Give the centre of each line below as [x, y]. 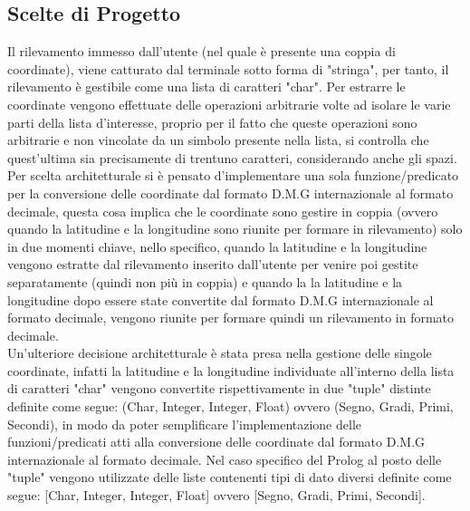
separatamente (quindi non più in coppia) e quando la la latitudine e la [205, 281]
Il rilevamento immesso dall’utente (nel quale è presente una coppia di [201, 51]
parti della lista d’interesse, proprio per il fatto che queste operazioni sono [212, 122]
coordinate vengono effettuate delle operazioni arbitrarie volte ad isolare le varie [229, 104]
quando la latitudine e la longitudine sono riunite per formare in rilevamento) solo [235, 229]
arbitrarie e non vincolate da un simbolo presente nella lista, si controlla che [218, 140]
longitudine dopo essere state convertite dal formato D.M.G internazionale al [221, 299]
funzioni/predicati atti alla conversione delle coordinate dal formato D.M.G [216, 442]
